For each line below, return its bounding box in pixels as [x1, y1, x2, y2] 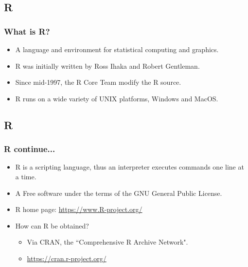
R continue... [4, 143, 55, 155]
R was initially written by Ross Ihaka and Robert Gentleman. [15, 60, 200, 71]
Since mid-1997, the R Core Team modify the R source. [15, 77, 181, 87]
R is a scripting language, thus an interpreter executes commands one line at [15, 162, 244, 172]
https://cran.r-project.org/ [27, 253, 106, 263]
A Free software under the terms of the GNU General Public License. [15, 188, 222, 198]
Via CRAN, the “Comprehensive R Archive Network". [27, 237, 188, 247]
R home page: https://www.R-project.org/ [15, 204, 142, 214]
